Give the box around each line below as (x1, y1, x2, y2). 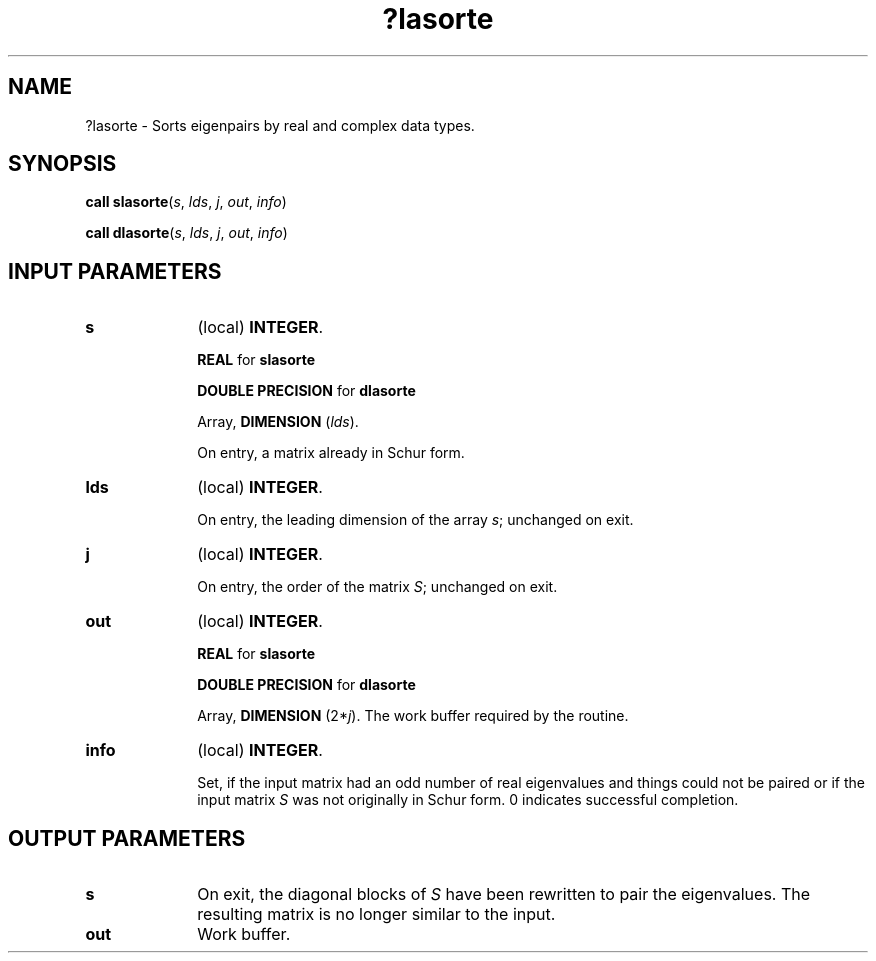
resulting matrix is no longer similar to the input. (197, 904, 556, 925)
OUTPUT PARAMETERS (8, 825, 246, 851)
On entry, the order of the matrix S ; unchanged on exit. (197, 578, 558, 596)
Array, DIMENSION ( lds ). (197, 413, 359, 431)
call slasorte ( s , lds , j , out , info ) (85, 193, 287, 211)
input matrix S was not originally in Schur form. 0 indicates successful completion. (197, 791, 739, 809)
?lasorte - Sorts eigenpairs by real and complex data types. (85, 116, 475, 134)
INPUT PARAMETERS (8, 258, 222, 284)
